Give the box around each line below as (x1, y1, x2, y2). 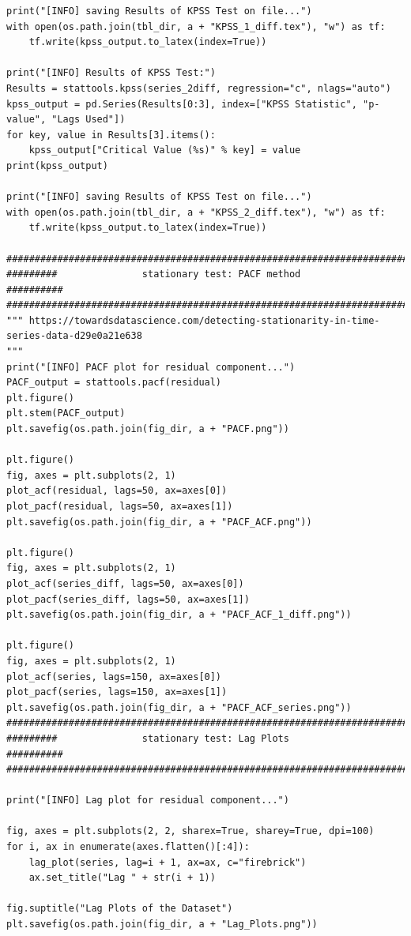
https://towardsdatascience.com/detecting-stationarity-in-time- (28, 314, 380, 326)
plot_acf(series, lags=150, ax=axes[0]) (6, 671, 222, 682)
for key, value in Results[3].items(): (6, 129, 216, 141)
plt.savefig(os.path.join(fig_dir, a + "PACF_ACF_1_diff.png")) (6, 609, 352, 621)
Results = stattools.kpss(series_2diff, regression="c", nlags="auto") (6, 82, 391, 94)
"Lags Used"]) (51, 114, 126, 126)
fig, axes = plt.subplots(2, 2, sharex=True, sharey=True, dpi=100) (6, 825, 375, 837)
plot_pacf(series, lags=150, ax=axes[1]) (6, 686, 228, 698)
